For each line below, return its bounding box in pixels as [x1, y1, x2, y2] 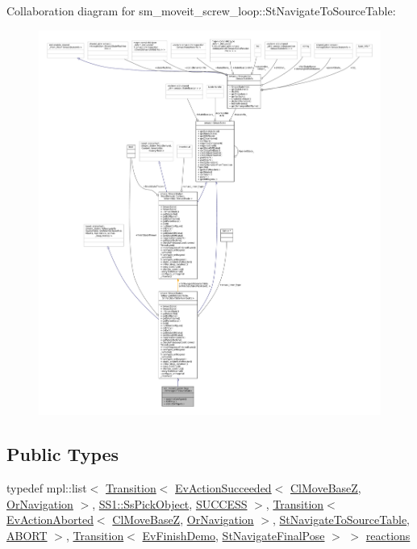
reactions [365, 526, 411, 543]
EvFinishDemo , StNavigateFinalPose [142, 526, 325, 543]
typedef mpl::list [6, 479, 87, 496]
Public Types [6, 442, 119, 467]
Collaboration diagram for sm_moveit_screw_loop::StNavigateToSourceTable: [6, 2, 396, 19]
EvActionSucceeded [175, 479, 272, 496]
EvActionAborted [6, 511, 94, 528]
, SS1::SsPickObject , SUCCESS [92, 495, 248, 512]
